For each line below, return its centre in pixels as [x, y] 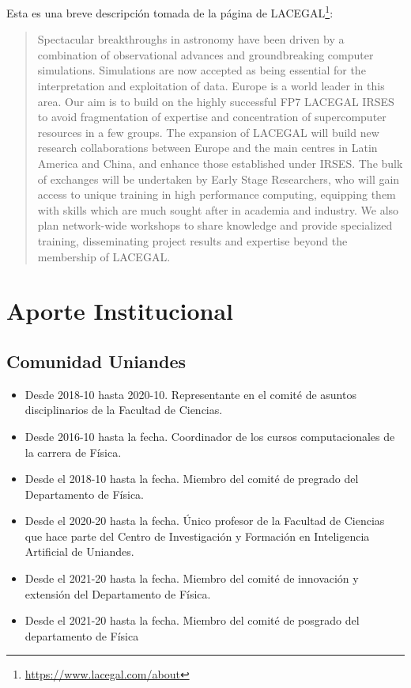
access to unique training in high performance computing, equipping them [217, 194]
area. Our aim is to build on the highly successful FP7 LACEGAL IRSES [216, 101]
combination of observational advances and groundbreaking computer [205, 54]
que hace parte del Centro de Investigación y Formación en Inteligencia [197, 536]
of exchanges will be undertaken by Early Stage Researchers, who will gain [219, 179]
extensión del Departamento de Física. [118, 593]
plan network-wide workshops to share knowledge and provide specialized [215, 225]
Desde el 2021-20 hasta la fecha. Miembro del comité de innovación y [192, 578]
